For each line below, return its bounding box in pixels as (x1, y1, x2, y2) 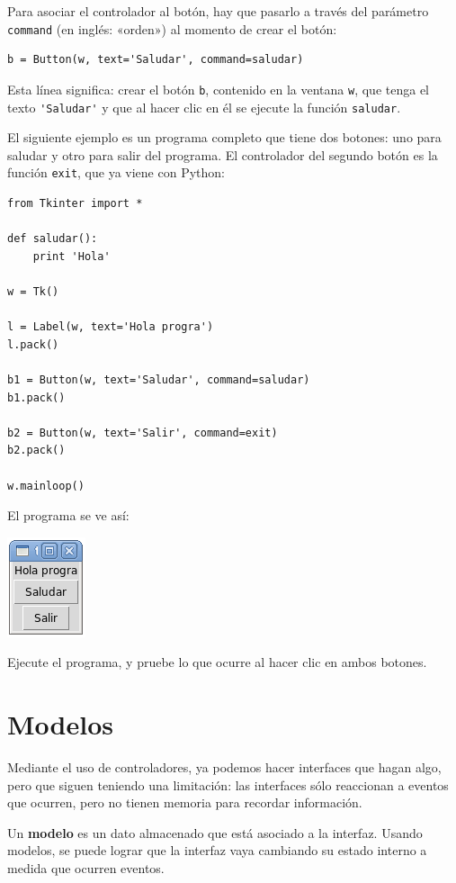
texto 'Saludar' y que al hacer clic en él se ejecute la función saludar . (7, 97, 401, 116)
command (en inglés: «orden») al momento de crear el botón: (7, 19, 337, 38)
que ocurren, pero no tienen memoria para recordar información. (7, 793, 362, 812)
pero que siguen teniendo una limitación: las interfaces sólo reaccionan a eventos (7, 775, 449, 794)
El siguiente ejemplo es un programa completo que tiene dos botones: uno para (7, 128, 442, 147)
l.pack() (7, 338, 59, 351)
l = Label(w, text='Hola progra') (7, 320, 214, 334)
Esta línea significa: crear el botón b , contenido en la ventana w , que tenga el (7, 79, 429, 98)
